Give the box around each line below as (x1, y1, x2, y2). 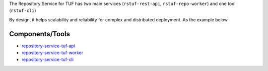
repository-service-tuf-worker (21, 50, 83, 56)
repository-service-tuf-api (21, 43, 75, 49)
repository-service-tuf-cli (21, 57, 74, 63)
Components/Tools (9, 30, 70, 38)
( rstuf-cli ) (9, 7, 37, 13)
